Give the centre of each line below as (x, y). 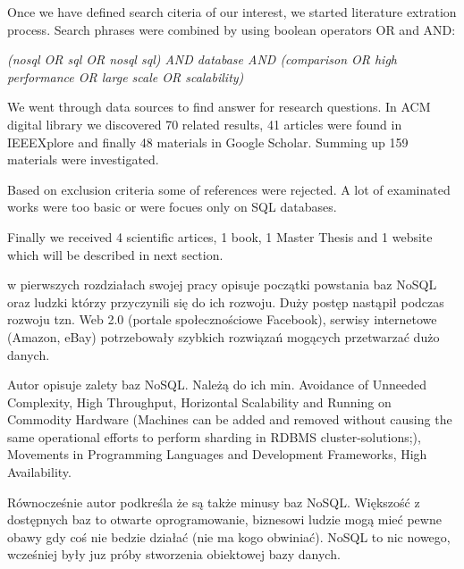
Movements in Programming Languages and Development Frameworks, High (217, 454)
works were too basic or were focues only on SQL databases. (172, 207)
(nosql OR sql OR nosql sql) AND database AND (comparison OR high (202, 59)
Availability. (39, 472)
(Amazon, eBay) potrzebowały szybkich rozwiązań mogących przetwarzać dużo (224, 336)
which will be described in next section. (115, 254)
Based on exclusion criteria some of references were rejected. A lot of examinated (229, 189)
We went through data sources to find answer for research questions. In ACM (219, 107)
